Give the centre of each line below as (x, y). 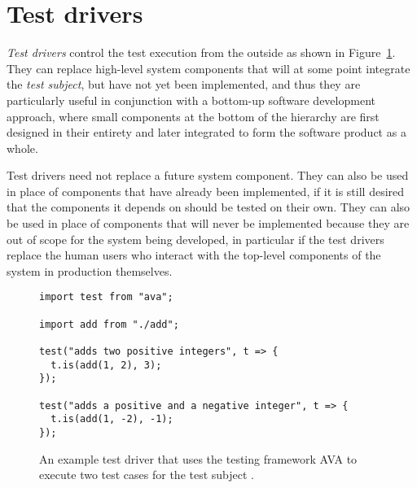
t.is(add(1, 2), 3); (106, 365)
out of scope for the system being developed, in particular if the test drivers (195, 239)
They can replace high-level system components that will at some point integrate (208, 68)
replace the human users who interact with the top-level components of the (194, 255)
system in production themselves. (90, 270)
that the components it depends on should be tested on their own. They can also (208, 207)
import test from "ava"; (106, 297)
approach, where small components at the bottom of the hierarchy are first (193, 116)
